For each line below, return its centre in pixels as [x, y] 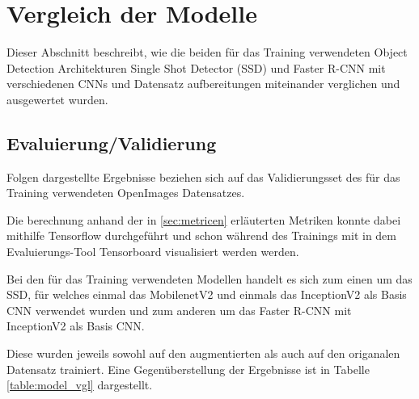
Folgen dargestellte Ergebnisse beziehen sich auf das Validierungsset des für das [203, 176]
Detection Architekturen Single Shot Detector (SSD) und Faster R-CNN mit [196, 67]
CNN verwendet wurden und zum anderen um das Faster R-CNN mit [179, 310]
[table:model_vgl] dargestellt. [80, 385]
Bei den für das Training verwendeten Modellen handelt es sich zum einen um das [209, 278]
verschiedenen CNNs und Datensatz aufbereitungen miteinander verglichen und [203, 84]
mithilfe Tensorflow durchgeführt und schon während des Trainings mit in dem [201, 235]
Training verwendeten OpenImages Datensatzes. [126, 193]
